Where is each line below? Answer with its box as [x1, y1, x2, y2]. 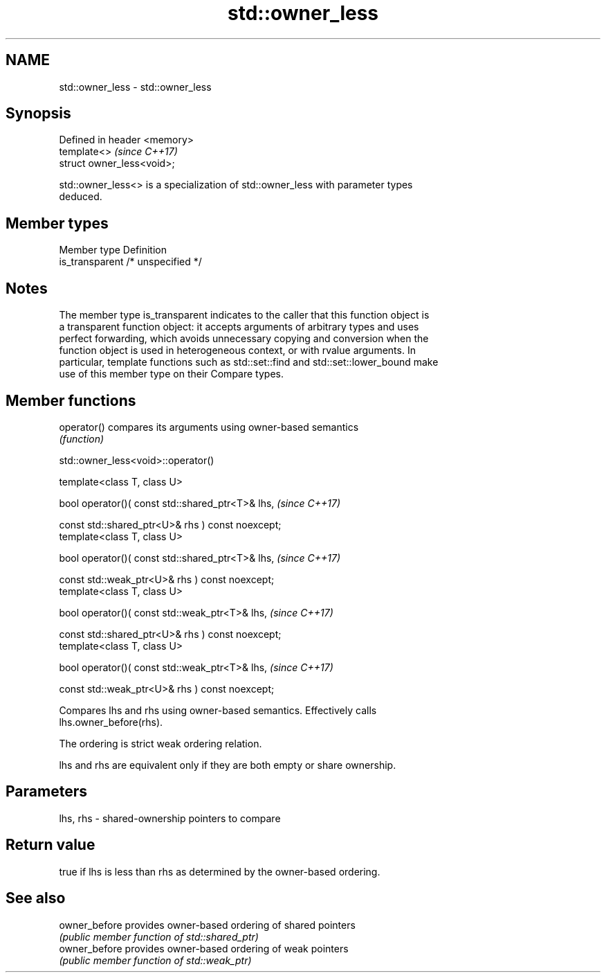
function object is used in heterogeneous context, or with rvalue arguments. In [59, 344, 416, 357]
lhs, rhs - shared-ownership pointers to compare [59, 812, 281, 824]
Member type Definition [59, 244, 167, 256]
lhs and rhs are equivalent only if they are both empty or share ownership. [59, 758, 396, 771]
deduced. [59, 190, 102, 203]
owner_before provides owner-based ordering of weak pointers [59, 942, 349, 954]
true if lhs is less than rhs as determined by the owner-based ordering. [59, 865, 380, 878]
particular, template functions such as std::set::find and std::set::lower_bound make [59, 356, 439, 368]
